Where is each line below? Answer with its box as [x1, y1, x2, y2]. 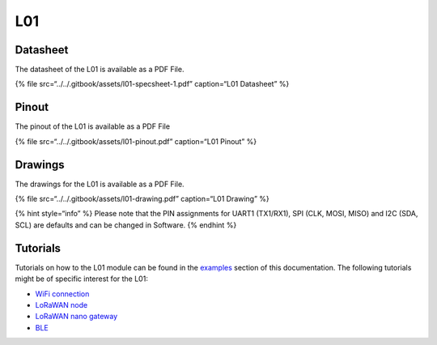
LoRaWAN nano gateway [35, 312, 118, 322]
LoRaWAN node [35, 300, 88, 309]
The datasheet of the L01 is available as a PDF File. [15, 65, 185, 75]
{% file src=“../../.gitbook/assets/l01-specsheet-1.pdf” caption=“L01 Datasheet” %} [15, 79, 290, 89]
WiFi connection [35, 288, 90, 299]
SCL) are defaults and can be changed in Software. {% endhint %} [15, 219, 237, 230]
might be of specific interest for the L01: [15, 274, 149, 283]
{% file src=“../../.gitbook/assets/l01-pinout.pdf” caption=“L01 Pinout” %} [15, 136, 257, 146]
